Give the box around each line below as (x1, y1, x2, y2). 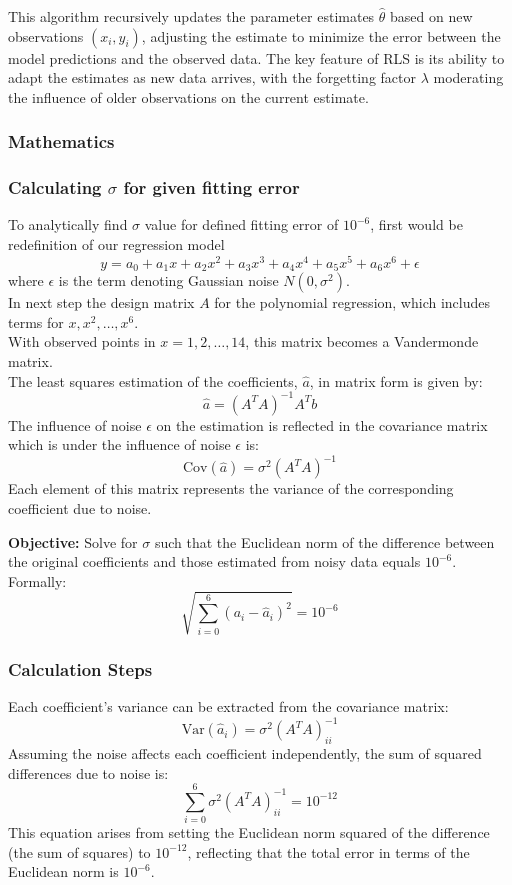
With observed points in (8, 331, 156, 352)
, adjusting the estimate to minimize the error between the (141, 25, 501, 46)
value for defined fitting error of (144, 214, 339, 235)
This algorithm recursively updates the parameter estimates (8, 6, 375, 26)
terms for (8, 311, 64, 332)
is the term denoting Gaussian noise (58, 270, 279, 291)
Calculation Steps (8, 656, 153, 681)
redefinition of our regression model (8, 234, 225, 255)
